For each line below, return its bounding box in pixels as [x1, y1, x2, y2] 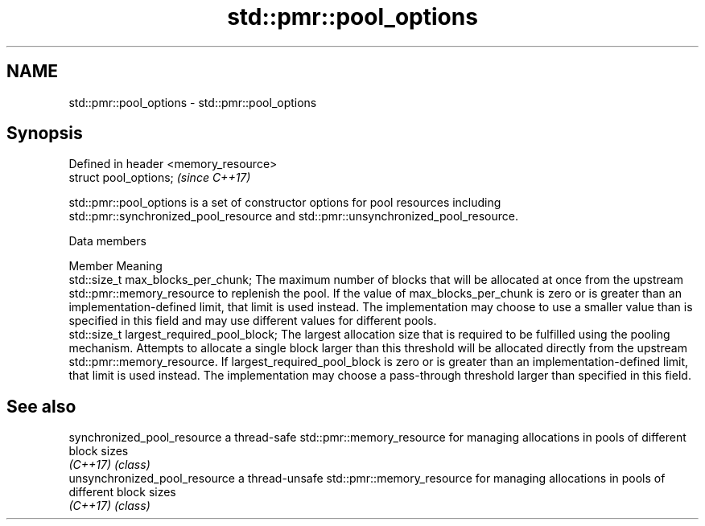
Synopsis [6, 123, 83, 144]
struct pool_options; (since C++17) [68, 171, 251, 185]
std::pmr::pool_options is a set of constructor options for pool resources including [68, 195, 501, 210]
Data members [68, 234, 146, 249]
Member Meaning [68, 259, 163, 273]
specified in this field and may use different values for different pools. [68, 314, 437, 328]
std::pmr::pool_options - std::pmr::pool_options [68, 95, 317, 109]
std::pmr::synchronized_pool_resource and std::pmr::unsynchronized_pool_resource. [68, 209, 519, 224]
